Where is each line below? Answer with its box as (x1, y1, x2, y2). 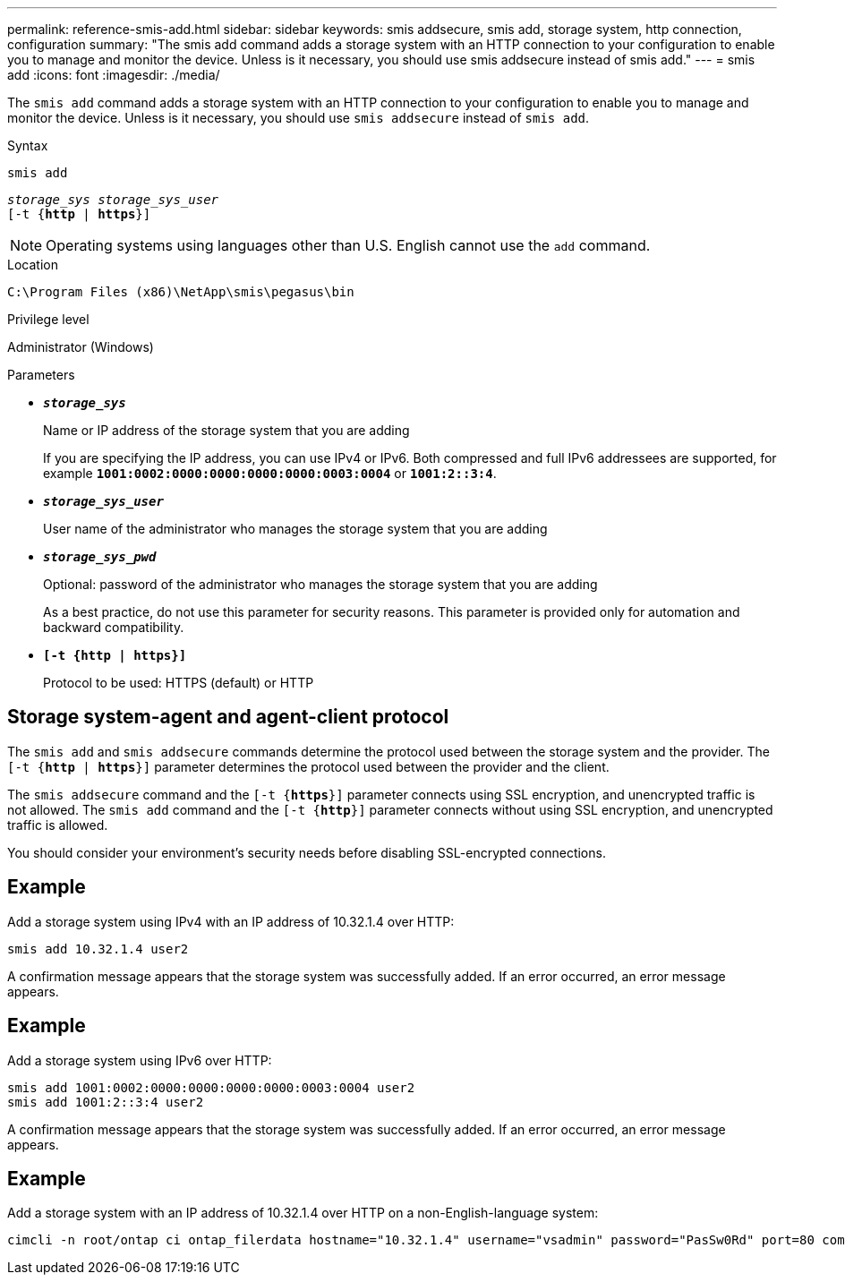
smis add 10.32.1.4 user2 (7, 941, 189, 956)
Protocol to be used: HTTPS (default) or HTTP (43, 675, 314, 690)
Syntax (7, 138, 48, 153)
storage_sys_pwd (43, 550, 157, 564)
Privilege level (7, 312, 90, 327)
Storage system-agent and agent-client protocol (7, 705, 449, 729)
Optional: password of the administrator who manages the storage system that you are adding (43, 577, 598, 592)
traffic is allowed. (7, 816, 108, 833)
